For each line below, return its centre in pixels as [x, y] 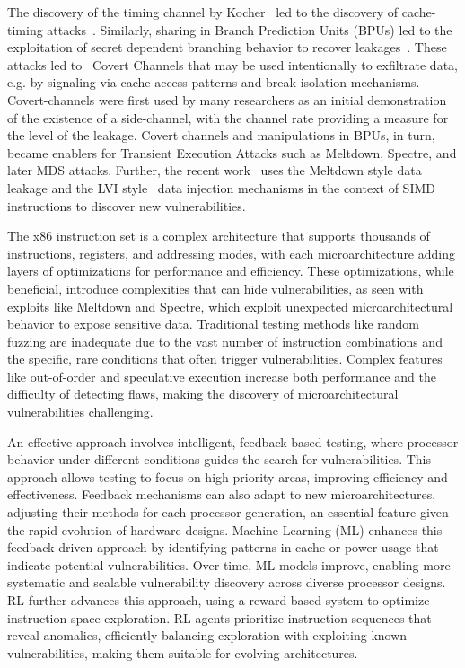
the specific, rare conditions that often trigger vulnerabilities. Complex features [225, 359]
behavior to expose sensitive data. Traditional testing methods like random [214, 324]
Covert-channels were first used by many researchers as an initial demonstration [227, 99]
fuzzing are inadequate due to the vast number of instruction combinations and [225, 341]
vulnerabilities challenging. [80, 412]
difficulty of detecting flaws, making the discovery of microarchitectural [203, 394]
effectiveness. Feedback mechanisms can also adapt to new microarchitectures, [222, 494]
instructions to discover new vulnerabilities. [127, 205]
